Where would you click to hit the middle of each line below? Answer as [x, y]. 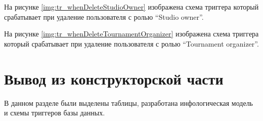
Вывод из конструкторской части [114, 78]
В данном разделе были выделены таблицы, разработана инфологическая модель [129, 103]
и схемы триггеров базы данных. [55, 113]
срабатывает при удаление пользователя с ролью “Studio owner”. [104, 16]
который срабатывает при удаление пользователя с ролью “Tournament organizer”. [131, 43]
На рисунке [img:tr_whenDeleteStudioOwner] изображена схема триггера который [131, 7]
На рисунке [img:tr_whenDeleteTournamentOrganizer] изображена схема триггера [131, 34]
